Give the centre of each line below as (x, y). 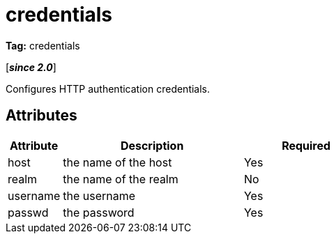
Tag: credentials (43, 45)
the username (99, 195)
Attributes (41, 116)
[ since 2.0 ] (31, 67)
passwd (28, 212)
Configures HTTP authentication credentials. (108, 88)
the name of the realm (121, 179)
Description (152, 145)
